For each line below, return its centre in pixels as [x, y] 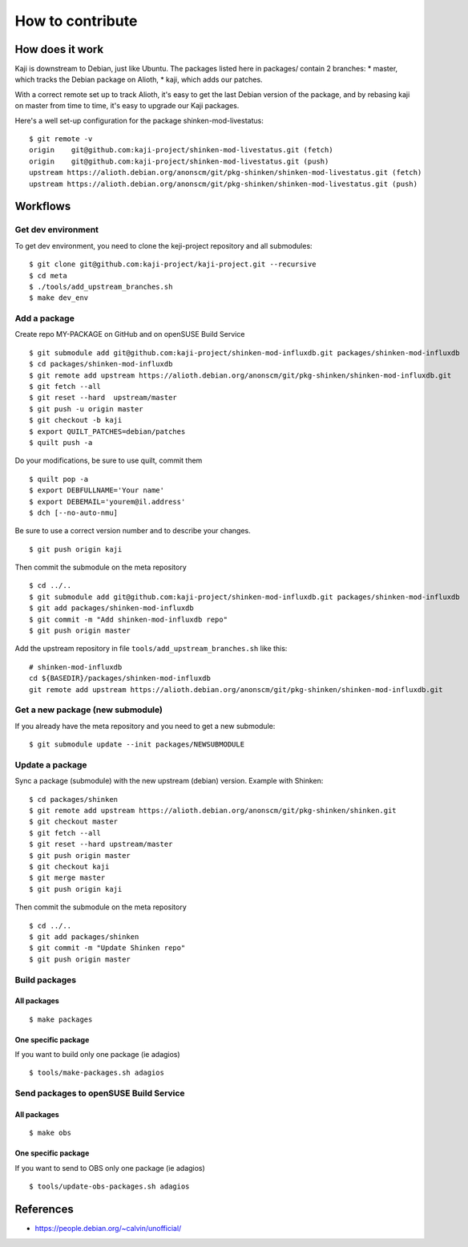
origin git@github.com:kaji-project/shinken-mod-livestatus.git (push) [179, 161]
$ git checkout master [74, 822]
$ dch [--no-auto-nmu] [74, 512]
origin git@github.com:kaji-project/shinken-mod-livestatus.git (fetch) [181, 150]
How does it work [59, 49]
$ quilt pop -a [59, 479]
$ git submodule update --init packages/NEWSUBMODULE [137, 745]
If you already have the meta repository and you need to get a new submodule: [145, 726]
